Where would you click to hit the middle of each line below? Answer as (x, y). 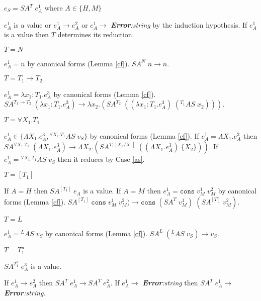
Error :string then (170, 283)
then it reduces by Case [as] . (101, 159)
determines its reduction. (96, 34)
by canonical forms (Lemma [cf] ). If (144, 135)
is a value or (32, 24)
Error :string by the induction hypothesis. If (179, 24)
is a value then (27, 34)
